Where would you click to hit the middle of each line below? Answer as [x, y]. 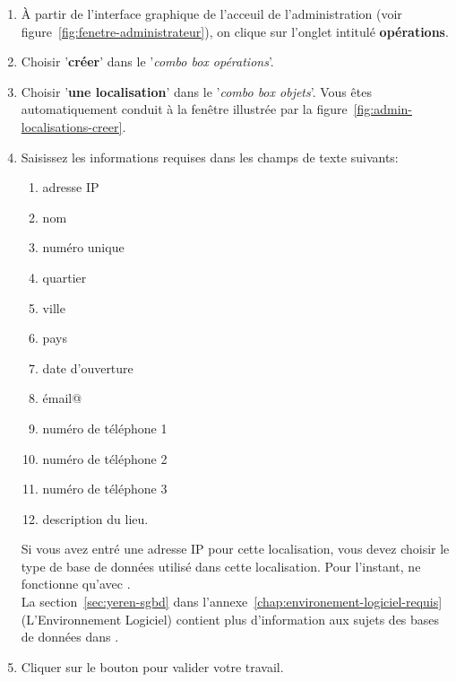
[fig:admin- [383, 109]
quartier [65, 277]
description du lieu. [95, 518]
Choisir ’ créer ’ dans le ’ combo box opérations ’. [147, 61]
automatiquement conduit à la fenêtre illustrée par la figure [184, 109]
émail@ [62, 398]
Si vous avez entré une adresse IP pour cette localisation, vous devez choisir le [235, 549]
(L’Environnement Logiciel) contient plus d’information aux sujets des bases [230, 619]
